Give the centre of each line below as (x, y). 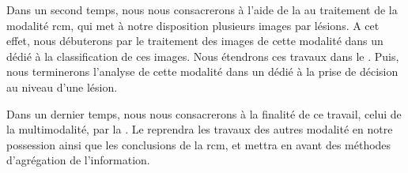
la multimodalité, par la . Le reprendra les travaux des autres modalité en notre (200, 129)
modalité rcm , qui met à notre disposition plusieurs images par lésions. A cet (193, 25)
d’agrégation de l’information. (78, 160)
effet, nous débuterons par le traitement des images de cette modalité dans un (195, 41)
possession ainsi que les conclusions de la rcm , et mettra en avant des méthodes (199, 144)
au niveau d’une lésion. (62, 86)
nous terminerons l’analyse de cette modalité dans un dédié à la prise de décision (202, 71)
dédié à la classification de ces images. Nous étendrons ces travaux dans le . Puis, (203, 56)
